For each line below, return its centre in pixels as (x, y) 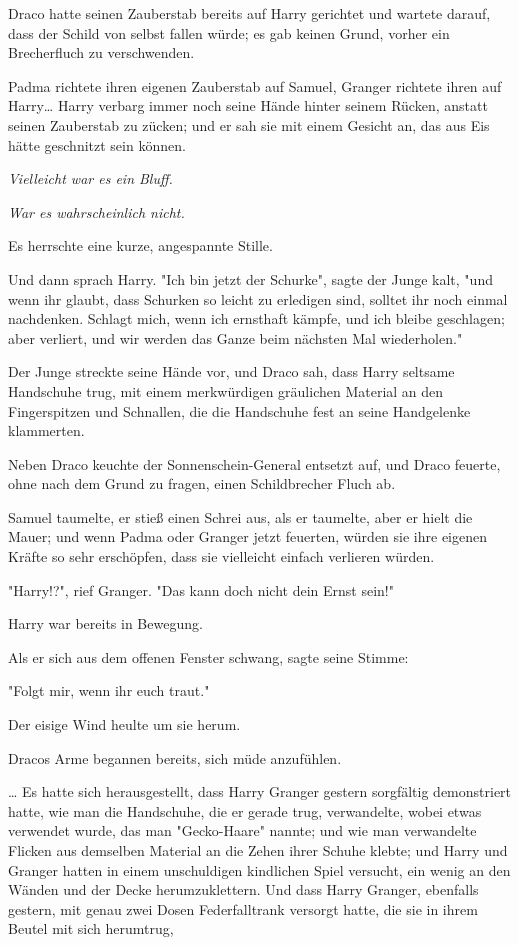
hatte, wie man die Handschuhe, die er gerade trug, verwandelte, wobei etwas (245, 810)
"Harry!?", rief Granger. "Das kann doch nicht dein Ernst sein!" (201, 589)
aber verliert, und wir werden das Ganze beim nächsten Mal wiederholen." (235, 337)
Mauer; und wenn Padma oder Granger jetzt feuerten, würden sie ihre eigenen (247, 536)
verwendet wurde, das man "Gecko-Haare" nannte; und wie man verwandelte (242, 830)
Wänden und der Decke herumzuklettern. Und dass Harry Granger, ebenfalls (243, 889)
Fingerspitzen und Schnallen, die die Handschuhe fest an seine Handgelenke (239, 410)
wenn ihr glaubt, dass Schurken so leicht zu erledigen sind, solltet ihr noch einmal (258, 298)
